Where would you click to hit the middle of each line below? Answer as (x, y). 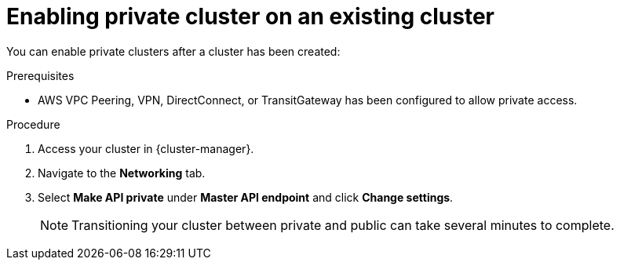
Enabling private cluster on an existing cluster (250, 16)
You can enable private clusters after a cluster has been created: (173, 51)
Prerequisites (40, 75)
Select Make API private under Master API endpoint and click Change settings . (246, 197)
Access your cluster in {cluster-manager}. (146, 148)
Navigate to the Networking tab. (122, 173)
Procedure (33, 124)
